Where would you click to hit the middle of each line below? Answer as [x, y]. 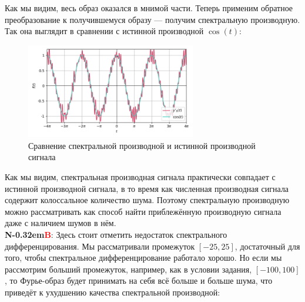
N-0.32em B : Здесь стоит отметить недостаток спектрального [116, 235]
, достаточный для [267, 246]
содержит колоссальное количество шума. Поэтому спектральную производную [147, 200]
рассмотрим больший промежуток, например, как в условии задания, [128, 269]
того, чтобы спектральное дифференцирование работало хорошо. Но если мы [143, 258]
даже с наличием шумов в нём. [61, 223]
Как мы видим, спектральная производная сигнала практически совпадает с [140, 177]
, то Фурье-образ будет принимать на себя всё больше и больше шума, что [139, 281]
